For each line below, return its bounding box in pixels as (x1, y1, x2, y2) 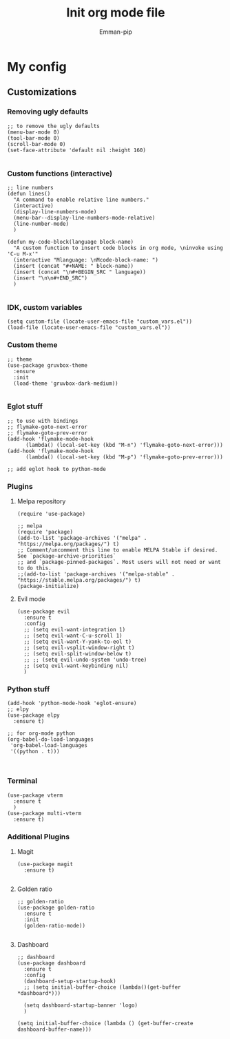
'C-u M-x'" (7, 250, 39, 258)
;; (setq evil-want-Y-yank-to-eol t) (23, 638, 132, 645)
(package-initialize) (17, 583, 79, 590)
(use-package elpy (7, 712, 60, 719)
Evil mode (17, 595, 46, 603)
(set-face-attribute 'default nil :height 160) (7, 147, 147, 154)
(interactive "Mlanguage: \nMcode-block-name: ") (13, 256, 158, 263)
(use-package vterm (7, 792, 63, 799)
